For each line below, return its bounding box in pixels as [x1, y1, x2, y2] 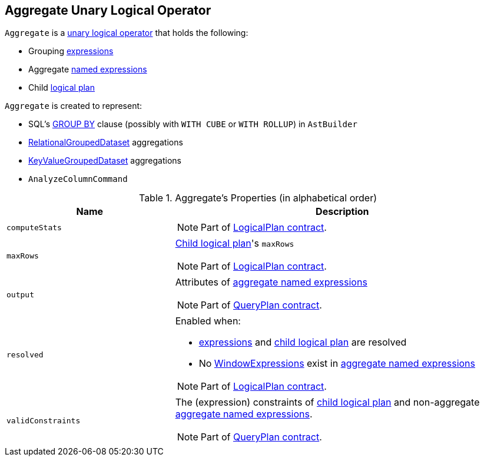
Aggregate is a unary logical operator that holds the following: [5, 28, 248, 38]
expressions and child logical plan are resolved [198, 336, 407, 349]
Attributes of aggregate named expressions [175, 276, 367, 288]
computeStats [6, 223, 62, 232]
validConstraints [6, 416, 81, 425]
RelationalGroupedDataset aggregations [28, 137, 183, 148]
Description [316, 205, 369, 218]
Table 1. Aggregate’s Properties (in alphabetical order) [138, 192, 377, 204]
